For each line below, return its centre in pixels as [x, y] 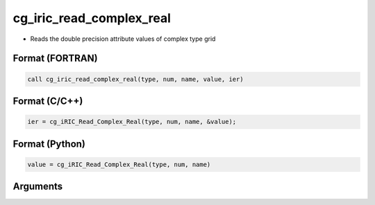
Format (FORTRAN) [55, 59]
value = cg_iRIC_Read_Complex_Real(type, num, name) [119, 164]
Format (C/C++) [48, 101]
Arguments [38, 187]
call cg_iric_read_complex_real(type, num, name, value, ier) [135, 79]
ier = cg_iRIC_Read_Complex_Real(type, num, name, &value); [132, 122]
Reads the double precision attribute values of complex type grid [123, 39]
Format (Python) [49, 144]
